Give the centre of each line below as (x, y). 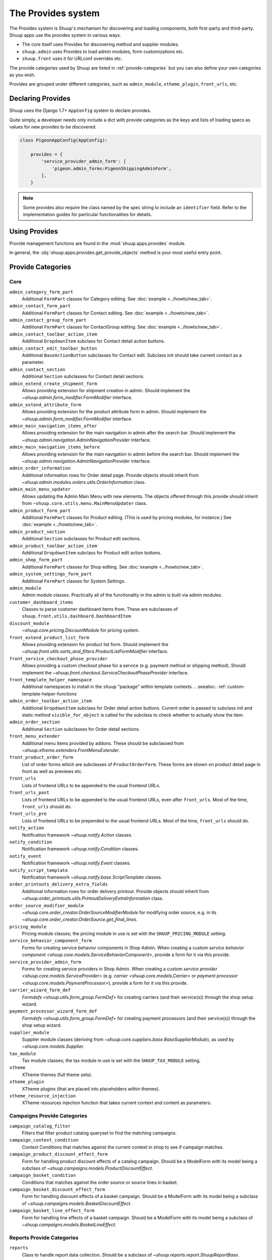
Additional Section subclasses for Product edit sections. (81, 539)
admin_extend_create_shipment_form (53, 384)
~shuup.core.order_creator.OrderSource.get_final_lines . (80, 919)
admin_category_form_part (41, 292)
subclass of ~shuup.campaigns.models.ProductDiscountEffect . (88, 1168)
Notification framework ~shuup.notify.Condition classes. (81, 849)
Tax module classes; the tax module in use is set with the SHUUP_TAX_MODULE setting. (111, 1060)
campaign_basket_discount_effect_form (57, 1190)
